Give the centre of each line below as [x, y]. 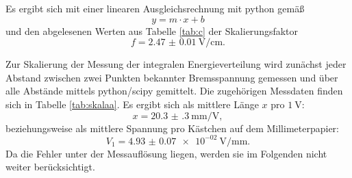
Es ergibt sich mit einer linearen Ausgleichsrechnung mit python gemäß [155, 8]
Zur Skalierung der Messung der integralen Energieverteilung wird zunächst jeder [176, 64]
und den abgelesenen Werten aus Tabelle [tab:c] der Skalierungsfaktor [152, 30]
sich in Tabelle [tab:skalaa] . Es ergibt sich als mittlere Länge [132, 104]
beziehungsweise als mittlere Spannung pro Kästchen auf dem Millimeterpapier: [172, 128]
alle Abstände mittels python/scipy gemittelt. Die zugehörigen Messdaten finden [174, 91]
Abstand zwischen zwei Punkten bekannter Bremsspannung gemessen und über [172, 77]
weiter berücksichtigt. [50, 167]
